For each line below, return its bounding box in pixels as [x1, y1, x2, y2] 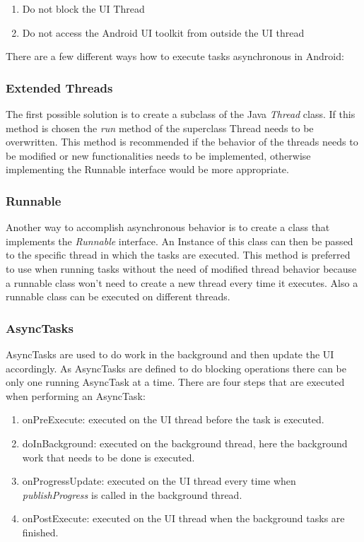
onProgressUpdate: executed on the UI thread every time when [22, 473, 296, 488]
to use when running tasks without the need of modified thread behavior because [6, 261, 357, 276]
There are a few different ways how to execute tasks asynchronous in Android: [6, 49, 344, 64]
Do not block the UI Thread [22, 1, 145, 16]
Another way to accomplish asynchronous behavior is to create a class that [6, 220, 330, 235]
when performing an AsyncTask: [6, 388, 146, 403]
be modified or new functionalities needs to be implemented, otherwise [6, 148, 311, 163]
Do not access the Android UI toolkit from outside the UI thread [22, 25, 305, 40]
